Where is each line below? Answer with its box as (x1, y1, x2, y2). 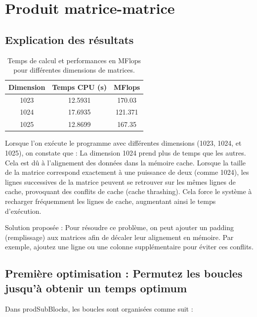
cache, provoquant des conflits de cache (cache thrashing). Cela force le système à (5, 186, 252, 197)
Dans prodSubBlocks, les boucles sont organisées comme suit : (5, 303, 193, 314)
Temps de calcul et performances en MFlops (7, 55, 141, 65)
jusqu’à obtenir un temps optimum (5, 280, 187, 295)
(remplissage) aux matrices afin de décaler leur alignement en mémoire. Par (5, 232, 234, 242)
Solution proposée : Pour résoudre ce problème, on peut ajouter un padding (5, 222, 234, 233)
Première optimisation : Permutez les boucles (5, 266, 243, 281)
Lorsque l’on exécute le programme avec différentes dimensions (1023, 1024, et (5, 138, 242, 148)
